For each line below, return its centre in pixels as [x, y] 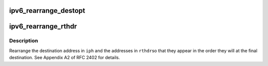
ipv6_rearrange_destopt [47, 11]
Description [24, 41]
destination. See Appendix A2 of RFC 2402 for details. [65, 58]
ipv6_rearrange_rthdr [43, 26]
